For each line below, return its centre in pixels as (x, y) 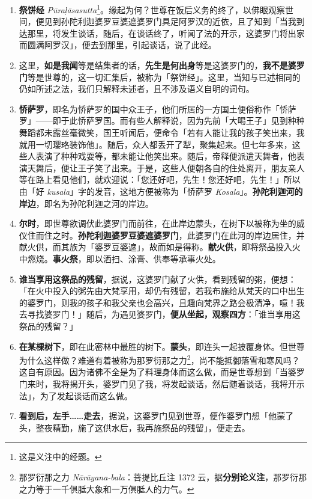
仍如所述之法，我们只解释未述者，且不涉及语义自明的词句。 (136, 89)
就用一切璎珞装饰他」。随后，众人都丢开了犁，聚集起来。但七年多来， (155, 144)
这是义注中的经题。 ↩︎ (60, 457)
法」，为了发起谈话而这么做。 (76, 395)
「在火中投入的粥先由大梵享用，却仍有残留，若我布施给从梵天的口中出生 (162, 291)
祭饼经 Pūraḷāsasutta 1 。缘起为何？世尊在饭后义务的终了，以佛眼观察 (152, 9)
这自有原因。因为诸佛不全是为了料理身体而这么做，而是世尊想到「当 (153, 372)
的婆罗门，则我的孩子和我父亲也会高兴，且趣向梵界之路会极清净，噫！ (157, 302)
